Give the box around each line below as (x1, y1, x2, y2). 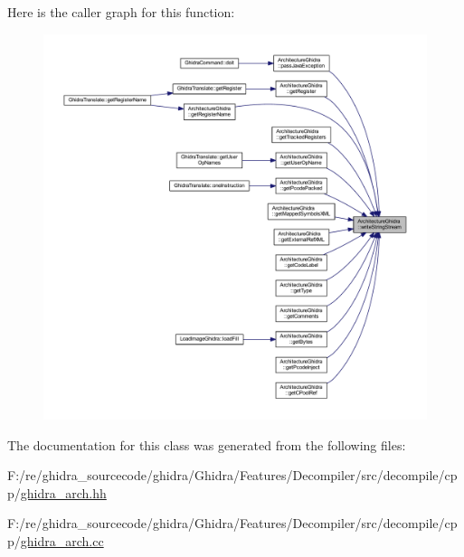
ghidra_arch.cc (20, 532, 104, 551)
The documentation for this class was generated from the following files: (7, 435, 406, 454)
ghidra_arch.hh (20, 483, 107, 502)
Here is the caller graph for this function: (7, 3, 235, 21)
